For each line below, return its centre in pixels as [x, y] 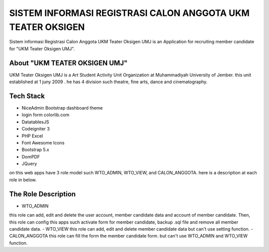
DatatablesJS [35, 122]
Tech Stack [27, 96]
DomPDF [31, 156]
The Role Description [42, 194]
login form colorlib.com [46, 115]
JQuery [29, 164]
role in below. [23, 180]
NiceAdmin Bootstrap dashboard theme [62, 108]
